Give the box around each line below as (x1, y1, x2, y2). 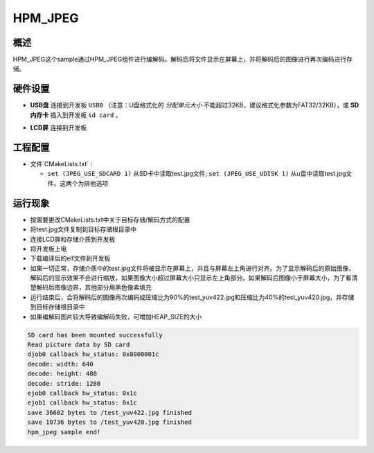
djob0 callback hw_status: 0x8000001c (27, 350, 159, 358)
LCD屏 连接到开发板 (30, 123, 87, 132)
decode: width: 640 (27, 360, 93, 368)
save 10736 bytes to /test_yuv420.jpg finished (27, 418, 192, 426)
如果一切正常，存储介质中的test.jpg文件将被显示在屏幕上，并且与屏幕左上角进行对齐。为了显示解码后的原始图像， (30, 264, 355, 272)
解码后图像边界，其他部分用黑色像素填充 (35, 283, 152, 292)
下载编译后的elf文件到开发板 (30, 254, 111, 263)
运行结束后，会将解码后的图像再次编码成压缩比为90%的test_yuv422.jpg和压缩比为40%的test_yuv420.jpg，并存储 (30, 293, 355, 301)
